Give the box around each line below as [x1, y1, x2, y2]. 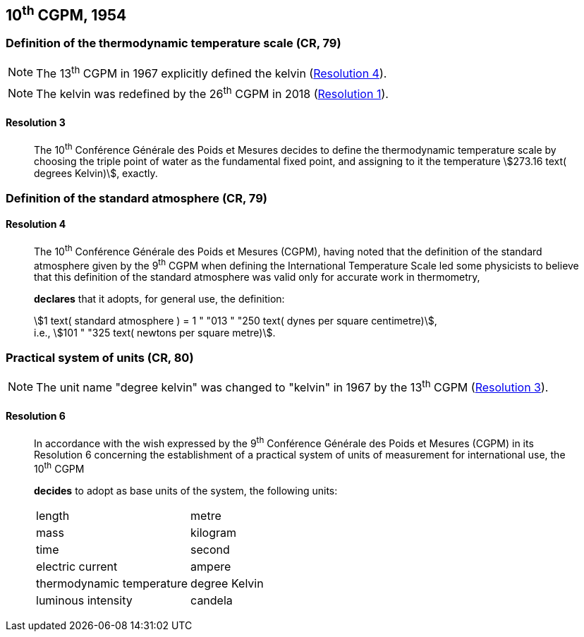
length [36, 508, 70, 523]
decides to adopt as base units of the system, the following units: [34, 484, 338, 497]
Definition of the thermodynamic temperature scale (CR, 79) [6, 36, 341, 51]
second [190, 542, 230, 557]
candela [190, 593, 233, 607]
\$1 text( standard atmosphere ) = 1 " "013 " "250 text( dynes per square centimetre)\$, [34, 315, 437, 327]
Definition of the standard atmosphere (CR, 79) [6, 190, 267, 205]
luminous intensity [36, 593, 133, 607]
